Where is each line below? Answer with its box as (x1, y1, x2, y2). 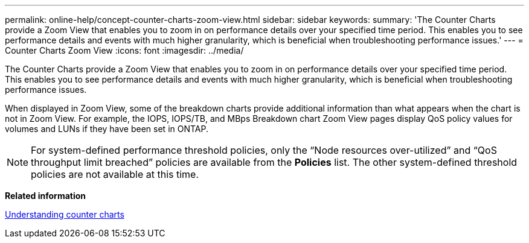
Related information (5, 191, 86, 201)
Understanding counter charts (5, 209, 124, 219)
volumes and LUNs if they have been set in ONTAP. (5, 124, 208, 134)
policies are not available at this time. (31, 168, 199, 180)
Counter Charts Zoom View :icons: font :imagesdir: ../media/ (5, 45, 244, 55)
